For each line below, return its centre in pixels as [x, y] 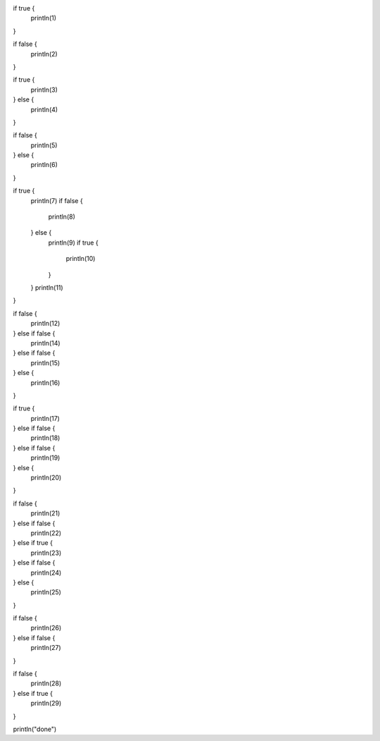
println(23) [46, 553]
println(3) [44, 90]
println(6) [44, 165]
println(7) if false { [57, 200]
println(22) [46, 533]
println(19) [45, 458]
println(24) [46, 572]
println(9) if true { [73, 243]
